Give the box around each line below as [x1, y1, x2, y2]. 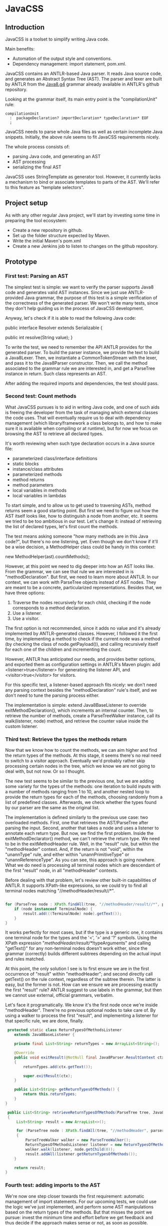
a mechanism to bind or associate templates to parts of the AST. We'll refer [5, 179, 160, 185]
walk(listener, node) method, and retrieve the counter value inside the [5, 718, 148, 724]
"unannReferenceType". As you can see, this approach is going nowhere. [5, 857, 156, 863]
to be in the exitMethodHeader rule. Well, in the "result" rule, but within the [5, 841, 159, 847]
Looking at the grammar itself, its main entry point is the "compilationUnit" [5, 96, 157, 102]
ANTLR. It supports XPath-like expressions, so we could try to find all [5, 882, 147, 888]
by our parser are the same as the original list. [5, 805, 100, 811]
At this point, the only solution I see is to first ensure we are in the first [5, 966, 149, 972]
